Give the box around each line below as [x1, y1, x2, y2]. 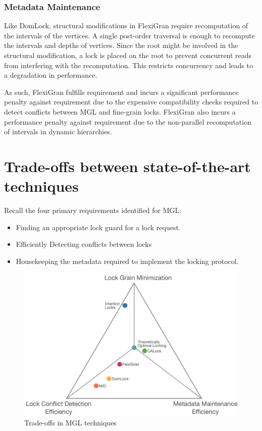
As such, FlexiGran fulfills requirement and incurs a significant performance [4, 86, 239, 97]
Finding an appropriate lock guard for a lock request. [16, 222, 181, 232]
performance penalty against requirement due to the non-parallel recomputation [4, 116, 251, 127]
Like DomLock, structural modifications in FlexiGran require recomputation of [4, 20, 248, 31]
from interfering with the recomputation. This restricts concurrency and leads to [4, 60, 253, 70]
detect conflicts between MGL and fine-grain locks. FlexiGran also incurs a [4, 106, 236, 117]
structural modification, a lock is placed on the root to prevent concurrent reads [4, 50, 252, 60]
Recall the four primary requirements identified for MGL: [4, 205, 182, 215]
